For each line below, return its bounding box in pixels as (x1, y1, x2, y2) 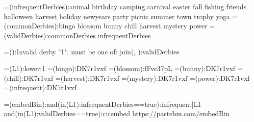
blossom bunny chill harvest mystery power (77, 21, 207, 31)
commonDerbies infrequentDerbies (48, 30, 151, 40)
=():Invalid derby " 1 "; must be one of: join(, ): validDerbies (4, 47, 179, 57)
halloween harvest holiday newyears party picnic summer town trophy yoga (4, 11, 230, 21)
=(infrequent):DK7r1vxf (4, 82, 76, 93)
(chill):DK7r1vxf (4, 73, 53, 83)
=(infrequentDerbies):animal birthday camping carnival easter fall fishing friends (4, 1, 247, 11)
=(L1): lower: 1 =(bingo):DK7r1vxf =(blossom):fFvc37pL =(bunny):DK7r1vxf (4, 63, 235, 73)
